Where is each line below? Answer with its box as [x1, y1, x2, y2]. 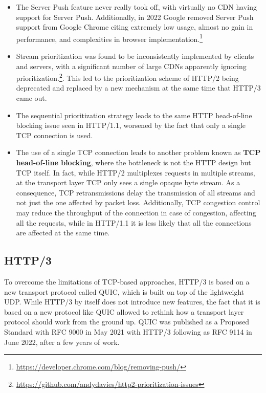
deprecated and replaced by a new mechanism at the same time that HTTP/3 [16, 82, 261, 93]
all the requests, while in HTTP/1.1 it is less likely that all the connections [16, 217, 252, 228]
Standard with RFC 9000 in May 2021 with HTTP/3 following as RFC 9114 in [4, 326, 252, 337]
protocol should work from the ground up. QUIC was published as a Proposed [4, 316, 250, 327]
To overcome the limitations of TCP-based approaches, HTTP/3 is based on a [4, 276, 250, 287]
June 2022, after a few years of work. [4, 336, 120, 347]
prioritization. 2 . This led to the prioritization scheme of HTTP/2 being [16, 71, 239, 83]
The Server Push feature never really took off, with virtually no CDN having [16, 2, 257, 12]
